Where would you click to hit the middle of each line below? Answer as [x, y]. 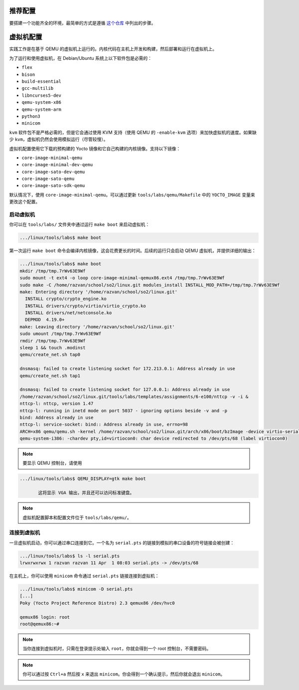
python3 [31, 116]
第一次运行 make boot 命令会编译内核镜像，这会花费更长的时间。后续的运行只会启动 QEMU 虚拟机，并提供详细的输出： [133, 251]
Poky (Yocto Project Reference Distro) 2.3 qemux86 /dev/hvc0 [97, 603]
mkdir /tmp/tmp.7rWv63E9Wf [53, 271]
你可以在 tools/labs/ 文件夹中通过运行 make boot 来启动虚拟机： [79, 225]
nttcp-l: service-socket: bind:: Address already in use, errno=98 [104, 425]
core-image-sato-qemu [48, 179]
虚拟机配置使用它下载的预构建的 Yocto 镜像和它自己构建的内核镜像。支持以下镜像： [95, 148]
